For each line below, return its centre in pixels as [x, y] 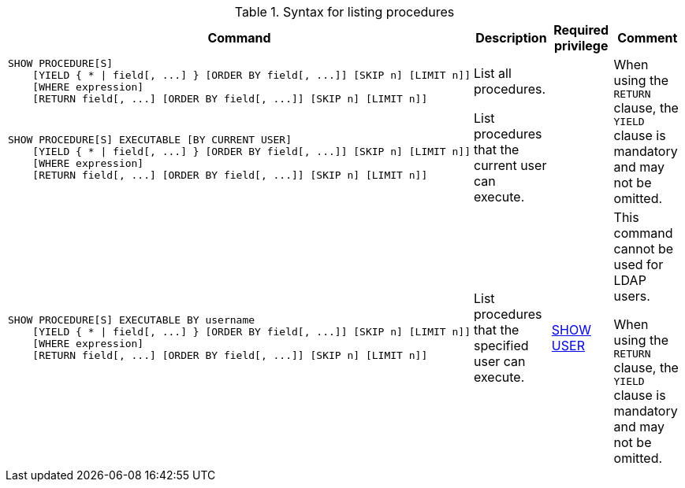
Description [511, 38]
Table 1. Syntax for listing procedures [344, 12]
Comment [648, 38]
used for [638, 264]
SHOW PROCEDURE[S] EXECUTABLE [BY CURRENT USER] [150, 140]
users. [632, 296]
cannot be [644, 249]
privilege [581, 46]
